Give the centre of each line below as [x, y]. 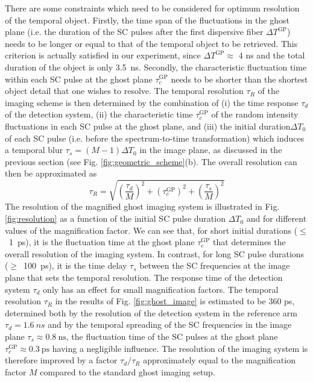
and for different [277, 218]
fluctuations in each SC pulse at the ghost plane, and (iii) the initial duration [148, 126]
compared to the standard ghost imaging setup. [128, 371]
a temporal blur [34, 150]
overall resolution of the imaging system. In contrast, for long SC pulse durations [155, 253]
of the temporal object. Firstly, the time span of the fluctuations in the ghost [147, 20]
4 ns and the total [272, 55]
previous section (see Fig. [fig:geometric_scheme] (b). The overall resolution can [151, 161]
